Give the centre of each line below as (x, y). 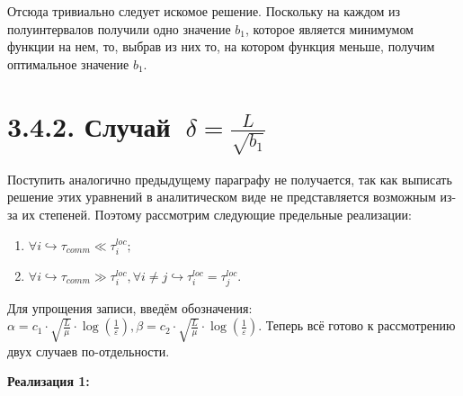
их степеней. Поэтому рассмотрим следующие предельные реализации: (217, 214)
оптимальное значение (68, 63)
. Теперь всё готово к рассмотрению (357, 325)
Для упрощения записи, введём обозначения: (130, 307)
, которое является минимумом (329, 28)
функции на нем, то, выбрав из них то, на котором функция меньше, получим (221, 46)
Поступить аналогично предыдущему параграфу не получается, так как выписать (230, 179)
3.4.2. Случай (89, 126)
